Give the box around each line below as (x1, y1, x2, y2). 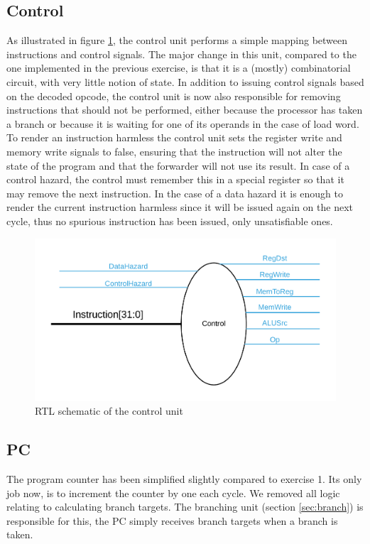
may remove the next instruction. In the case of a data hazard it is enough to (6, 185, 343, 200)
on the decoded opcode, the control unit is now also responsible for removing (6, 88, 341, 103)
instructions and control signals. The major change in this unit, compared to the (6, 46, 357, 61)
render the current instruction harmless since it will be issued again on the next (6, 200, 353, 214)
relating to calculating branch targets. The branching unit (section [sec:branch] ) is (6, 499, 364, 514)
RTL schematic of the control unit (35, 403, 183, 418)
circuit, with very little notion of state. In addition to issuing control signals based (6, 74, 364, 89)
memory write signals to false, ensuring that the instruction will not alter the (6, 143, 342, 158)
